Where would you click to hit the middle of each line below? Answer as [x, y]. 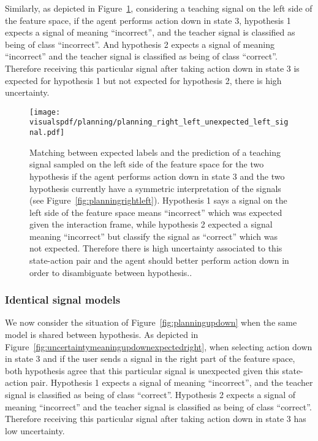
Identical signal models [63, 300]
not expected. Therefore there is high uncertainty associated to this [156, 248]
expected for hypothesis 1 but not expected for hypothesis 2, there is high [143, 80]
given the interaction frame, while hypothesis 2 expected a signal [151, 224]
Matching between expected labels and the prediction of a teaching [155, 152]
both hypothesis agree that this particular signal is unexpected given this [142, 370]
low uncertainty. [35, 430]
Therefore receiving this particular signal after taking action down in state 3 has [156, 419]
